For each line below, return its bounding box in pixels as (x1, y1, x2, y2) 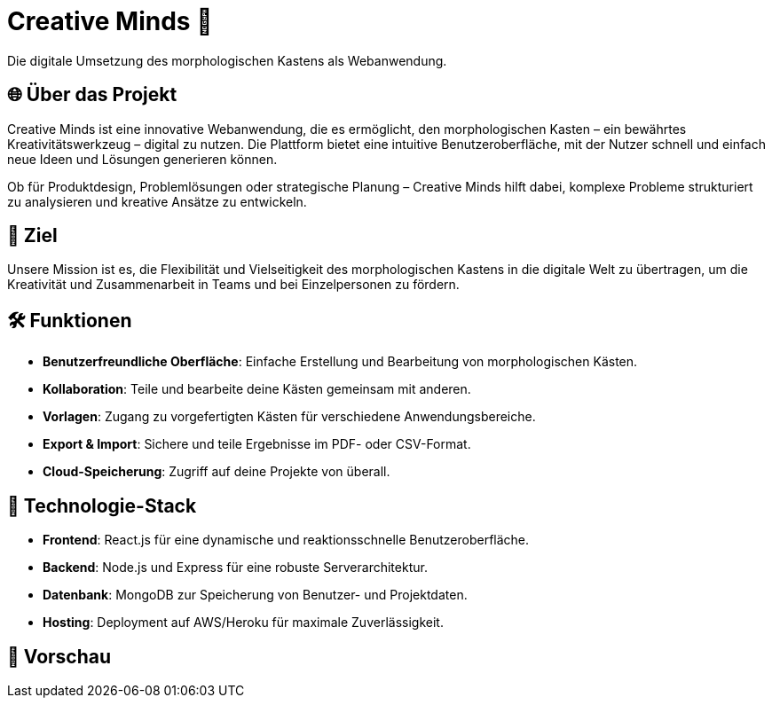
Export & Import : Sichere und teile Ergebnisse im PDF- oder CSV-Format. (43, 436, 471, 452)
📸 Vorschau (7, 645, 112, 668)
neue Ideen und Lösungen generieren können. (7, 151, 278, 167)
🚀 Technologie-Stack (7, 494, 197, 517)
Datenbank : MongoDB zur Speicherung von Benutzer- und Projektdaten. (43, 587, 468, 603)
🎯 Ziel (7, 224, 58, 247)
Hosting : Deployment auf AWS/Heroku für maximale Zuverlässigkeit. (43, 615, 444, 631)
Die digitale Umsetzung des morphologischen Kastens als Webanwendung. (7, 52, 447, 68)
